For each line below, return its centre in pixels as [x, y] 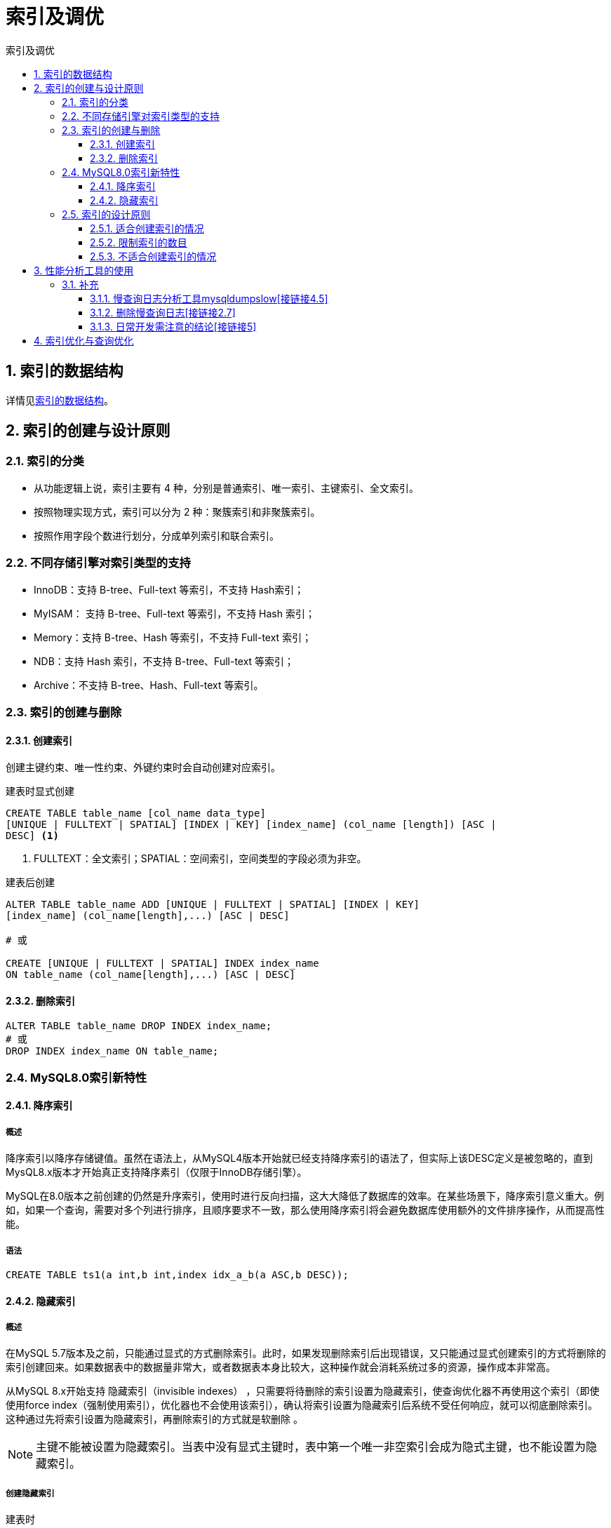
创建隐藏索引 [30, 1493]
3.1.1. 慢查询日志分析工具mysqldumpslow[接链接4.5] [209, 298]
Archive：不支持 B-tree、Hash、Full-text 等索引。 [149, 685]
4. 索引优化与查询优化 [84, 340]
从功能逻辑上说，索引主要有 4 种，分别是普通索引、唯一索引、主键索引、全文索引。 [226, 488]
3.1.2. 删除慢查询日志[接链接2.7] [163, 312]
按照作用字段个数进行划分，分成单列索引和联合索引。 [156, 535]
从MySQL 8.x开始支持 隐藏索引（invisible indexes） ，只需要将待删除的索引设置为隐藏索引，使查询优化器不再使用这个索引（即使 [303, 1391]
